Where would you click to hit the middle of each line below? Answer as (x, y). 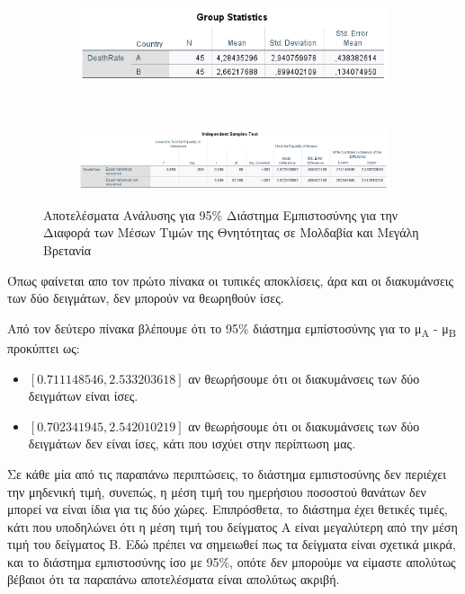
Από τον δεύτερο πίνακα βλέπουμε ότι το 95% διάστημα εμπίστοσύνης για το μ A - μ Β (232, 329)
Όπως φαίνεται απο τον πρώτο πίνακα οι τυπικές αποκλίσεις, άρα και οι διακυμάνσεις (231, 280)
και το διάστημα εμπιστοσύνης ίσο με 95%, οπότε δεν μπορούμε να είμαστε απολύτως (232, 561)
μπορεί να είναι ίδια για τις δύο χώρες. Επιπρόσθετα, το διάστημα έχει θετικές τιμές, (228, 509)
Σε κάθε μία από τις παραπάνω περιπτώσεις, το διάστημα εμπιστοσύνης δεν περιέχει (227, 473)
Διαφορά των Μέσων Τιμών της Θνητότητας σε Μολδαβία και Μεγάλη (231, 232)
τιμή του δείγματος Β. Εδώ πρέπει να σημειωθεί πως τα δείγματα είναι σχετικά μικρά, (232, 544)
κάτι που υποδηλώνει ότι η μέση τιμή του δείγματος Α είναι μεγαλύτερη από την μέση (232, 526)
